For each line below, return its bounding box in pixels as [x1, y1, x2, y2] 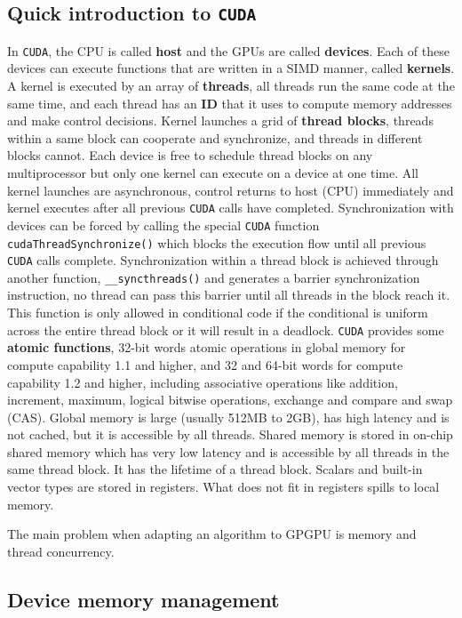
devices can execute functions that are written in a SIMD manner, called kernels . [7, 59, 455, 77]
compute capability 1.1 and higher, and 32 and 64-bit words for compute [7, 355, 403, 373]
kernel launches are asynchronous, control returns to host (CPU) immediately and [7, 181, 454, 199]
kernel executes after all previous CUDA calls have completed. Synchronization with [7, 198, 454, 217]
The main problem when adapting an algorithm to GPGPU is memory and [7, 525, 417, 543]
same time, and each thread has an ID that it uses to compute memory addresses [7, 93, 452, 112]
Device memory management [7, 585, 280, 613]
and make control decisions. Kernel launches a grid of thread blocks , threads [7, 111, 434, 130]
